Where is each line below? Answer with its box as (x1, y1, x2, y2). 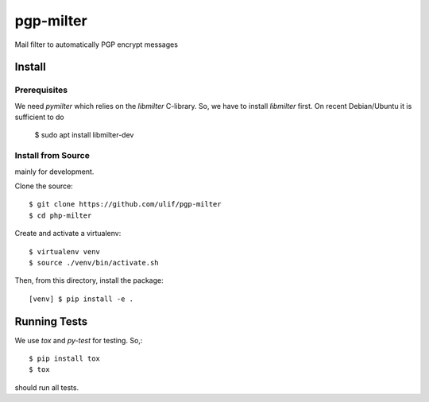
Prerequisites (14, 84, 68, 95)
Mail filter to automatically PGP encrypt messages (14, 40, 179, 49)
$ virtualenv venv (29, 247, 101, 256)
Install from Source (14, 150, 91, 161)
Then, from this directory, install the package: (14, 276, 164, 285)
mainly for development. (14, 167, 95, 176)
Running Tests (14, 315, 87, 328)
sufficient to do (14, 112, 64, 122)
